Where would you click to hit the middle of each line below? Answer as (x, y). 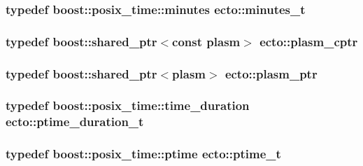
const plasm (206, 41)
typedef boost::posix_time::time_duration (128, 105)
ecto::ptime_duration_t (75, 122)
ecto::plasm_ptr (271, 73)
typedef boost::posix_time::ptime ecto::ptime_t (143, 154)
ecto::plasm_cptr (309, 41)
